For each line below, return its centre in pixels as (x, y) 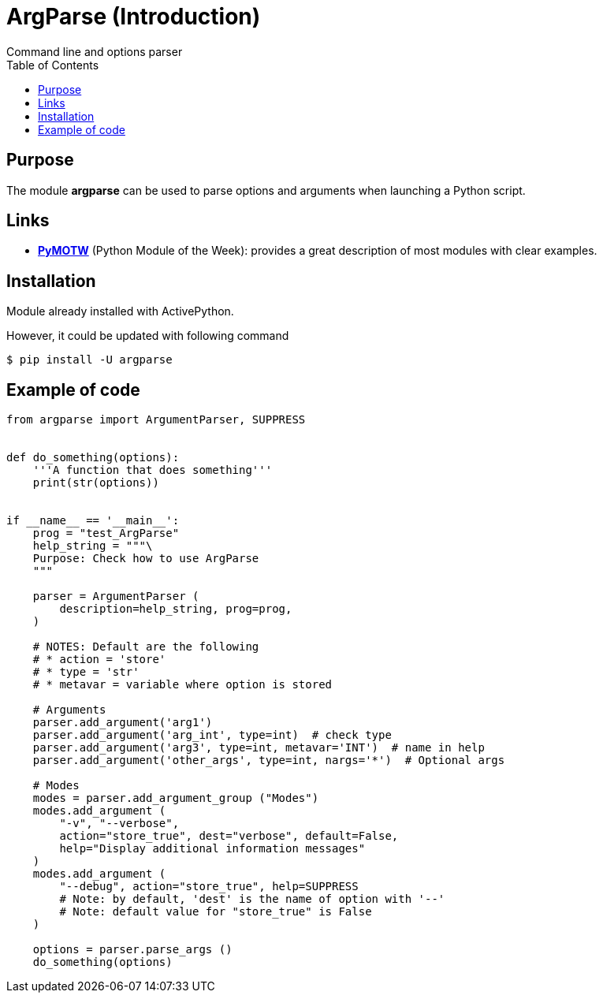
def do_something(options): (93, 458)
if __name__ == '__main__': (93, 521)
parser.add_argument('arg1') (123, 723)
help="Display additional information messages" (212, 849)
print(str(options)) (96, 483)
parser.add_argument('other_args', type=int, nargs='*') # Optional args (269, 760)
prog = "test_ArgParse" (106, 533)
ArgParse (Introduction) (134, 17)
